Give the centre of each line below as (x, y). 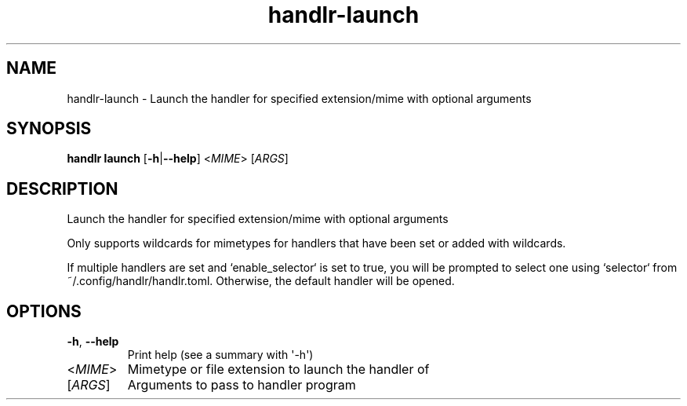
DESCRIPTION (62, 188)
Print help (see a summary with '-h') (220, 355)
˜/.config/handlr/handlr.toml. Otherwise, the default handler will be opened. (261, 281)
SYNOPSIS (49, 129)
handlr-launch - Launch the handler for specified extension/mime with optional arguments (299, 98)
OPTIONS (44, 311)
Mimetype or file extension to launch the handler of (278, 369)
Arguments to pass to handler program (242, 385)
